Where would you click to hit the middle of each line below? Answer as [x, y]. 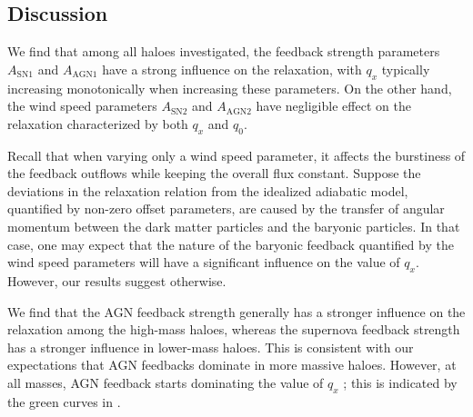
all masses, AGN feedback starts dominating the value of [166, 382]
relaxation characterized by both [98, 123]
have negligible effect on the [333, 106]
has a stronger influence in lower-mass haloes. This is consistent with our [211, 347]
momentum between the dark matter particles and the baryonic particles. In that [234, 226]
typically [406, 69]
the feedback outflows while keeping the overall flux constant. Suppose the [214, 173]
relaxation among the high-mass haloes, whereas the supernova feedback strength [234, 329]
